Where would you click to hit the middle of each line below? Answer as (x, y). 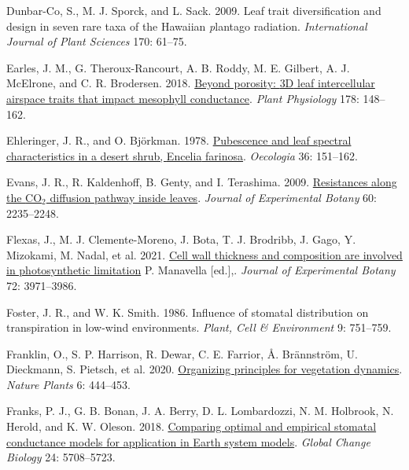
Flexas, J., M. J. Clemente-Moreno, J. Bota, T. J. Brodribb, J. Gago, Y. (181, 239)
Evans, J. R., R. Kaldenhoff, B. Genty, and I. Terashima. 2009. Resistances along (202, 182)
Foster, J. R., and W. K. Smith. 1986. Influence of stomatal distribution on (188, 312)
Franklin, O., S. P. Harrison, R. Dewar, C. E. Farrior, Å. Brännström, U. (182, 353)
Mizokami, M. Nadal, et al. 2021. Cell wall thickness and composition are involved (204, 254)
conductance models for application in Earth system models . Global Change (188, 441)
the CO (24, 197)
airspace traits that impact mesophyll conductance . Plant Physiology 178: (183, 98)
